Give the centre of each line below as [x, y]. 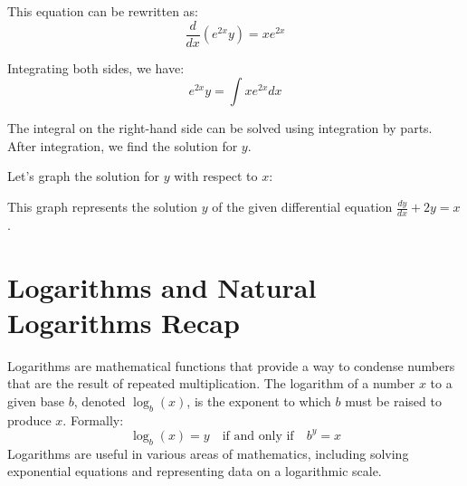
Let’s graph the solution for [84, 176]
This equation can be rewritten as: [103, 11]
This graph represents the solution [103, 207]
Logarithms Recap [124, 322]
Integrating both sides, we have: [96, 67]
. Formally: [93, 419]
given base [36, 400]
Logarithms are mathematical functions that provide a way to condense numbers [231, 365]
